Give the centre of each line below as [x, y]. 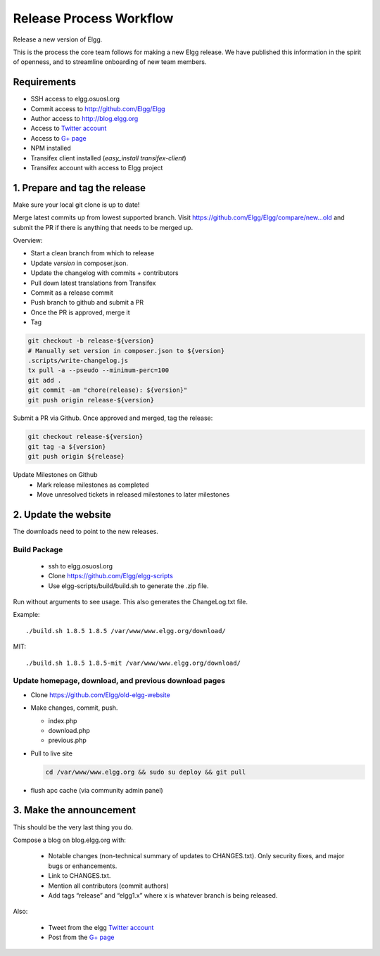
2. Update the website [62, 515]
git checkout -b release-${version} [91, 341]
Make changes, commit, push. [74, 708]
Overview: [28, 241]
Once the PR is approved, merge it [80, 312]
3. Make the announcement [75, 810]
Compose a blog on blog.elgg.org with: [70, 840]
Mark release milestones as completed [93, 485]
